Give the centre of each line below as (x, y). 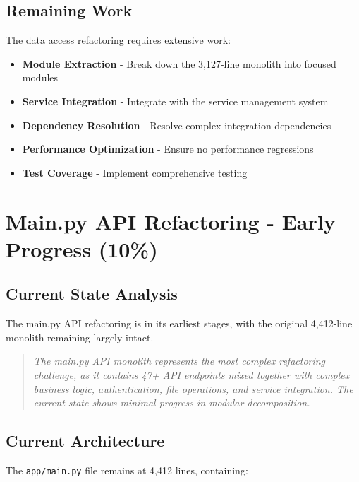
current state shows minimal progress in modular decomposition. (172, 402)
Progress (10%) (82, 248)
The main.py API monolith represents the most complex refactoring (179, 361)
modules (40, 77)
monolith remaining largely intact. (80, 337)
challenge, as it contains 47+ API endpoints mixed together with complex (191, 374)
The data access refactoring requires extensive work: (118, 40)
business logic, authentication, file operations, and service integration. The (193, 388)
